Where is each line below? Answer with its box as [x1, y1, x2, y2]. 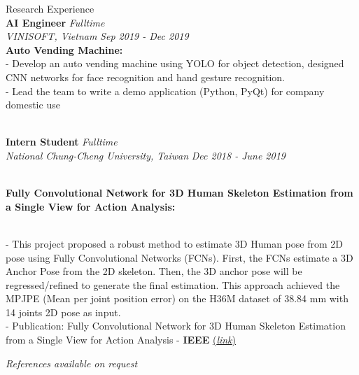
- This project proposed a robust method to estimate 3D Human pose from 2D [6, 236, 343, 250]
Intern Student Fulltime [6, 134, 118, 149]
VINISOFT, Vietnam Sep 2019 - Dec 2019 [6, 29, 189, 43]
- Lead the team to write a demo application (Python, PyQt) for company [6, 83, 325, 98]
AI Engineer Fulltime [6, 15, 105, 29]
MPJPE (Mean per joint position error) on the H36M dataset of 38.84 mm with [6, 291, 349, 306]
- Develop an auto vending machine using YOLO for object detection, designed [6, 56, 344, 71]
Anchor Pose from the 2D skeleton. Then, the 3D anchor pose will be [6, 264, 302, 278]
